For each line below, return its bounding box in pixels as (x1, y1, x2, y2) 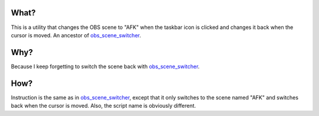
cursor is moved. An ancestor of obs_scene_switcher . (11, 31, 141, 38)
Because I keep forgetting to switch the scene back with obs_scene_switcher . (11, 63, 200, 70)
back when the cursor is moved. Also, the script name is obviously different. (11, 102, 196, 109)
